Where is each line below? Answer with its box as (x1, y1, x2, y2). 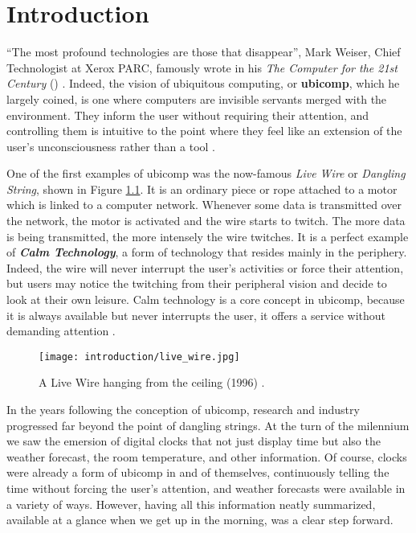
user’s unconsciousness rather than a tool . (6, 137, 215, 154)
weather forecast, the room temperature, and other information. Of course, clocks (6, 448, 407, 465)
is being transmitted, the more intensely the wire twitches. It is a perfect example (6, 228, 409, 244)
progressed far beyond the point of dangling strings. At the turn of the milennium (6, 416, 410, 433)
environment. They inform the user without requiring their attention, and (6, 106, 369, 123)
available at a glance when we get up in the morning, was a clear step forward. (6, 511, 394, 528)
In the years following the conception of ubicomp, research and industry (6, 401, 360, 418)
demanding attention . (6, 322, 116, 339)
